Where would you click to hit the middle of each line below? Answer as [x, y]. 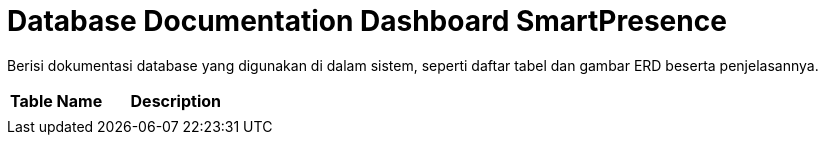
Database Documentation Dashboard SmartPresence [367, 21]
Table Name [56, 100]
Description [175, 100]
